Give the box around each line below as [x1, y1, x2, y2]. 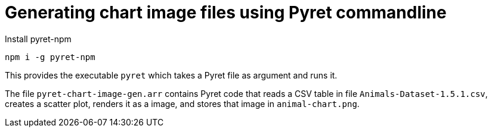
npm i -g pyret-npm [5, 52, 95, 62]
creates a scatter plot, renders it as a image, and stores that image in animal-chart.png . [5, 98, 360, 109]
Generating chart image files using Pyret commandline [5, 2, 447, 23]
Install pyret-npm [5, 33, 72, 44]
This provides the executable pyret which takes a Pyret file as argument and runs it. [5, 70, 338, 80]
